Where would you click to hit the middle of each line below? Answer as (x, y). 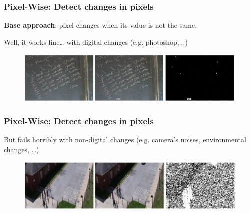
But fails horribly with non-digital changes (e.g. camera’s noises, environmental (125, 140)
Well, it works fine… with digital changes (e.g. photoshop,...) (96, 42)
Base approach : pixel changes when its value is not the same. (101, 25)
